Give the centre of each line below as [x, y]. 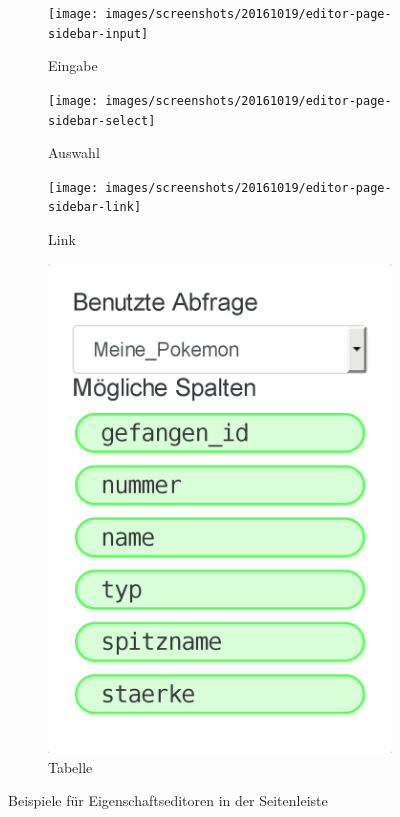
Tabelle [70, 766]
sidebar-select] [102, 120]
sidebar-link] [95, 207]
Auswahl [74, 152]
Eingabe [73, 65]
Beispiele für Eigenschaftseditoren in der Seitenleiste [168, 800]
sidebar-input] [98, 33]
